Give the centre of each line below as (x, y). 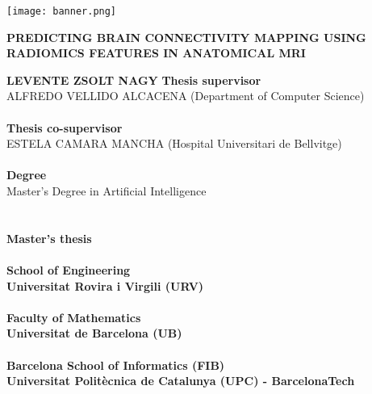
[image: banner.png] (62, 11)
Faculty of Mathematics (74, 317)
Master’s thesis (49, 238)
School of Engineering (69, 269)
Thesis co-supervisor (65, 127)
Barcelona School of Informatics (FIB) (116, 365)
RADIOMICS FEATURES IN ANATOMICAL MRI (156, 53)
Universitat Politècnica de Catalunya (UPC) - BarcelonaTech (181, 381)
